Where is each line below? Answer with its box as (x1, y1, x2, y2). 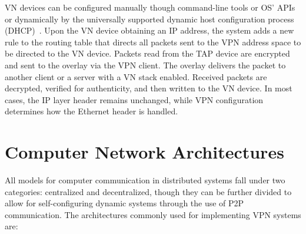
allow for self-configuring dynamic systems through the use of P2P (5, 197, 244, 209)
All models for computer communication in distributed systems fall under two (5, 174, 285, 186)
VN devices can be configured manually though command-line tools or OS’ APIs (5, 1, 295, 13)
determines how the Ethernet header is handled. (5, 105, 178, 117)
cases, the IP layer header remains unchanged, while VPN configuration (5, 93, 264, 106)
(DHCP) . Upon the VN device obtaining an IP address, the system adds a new (5, 24, 294, 37)
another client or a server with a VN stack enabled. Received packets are (5, 70, 267, 83)
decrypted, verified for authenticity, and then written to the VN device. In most (5, 82, 292, 94)
